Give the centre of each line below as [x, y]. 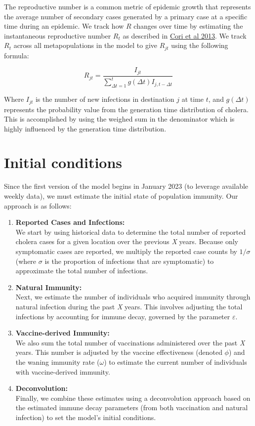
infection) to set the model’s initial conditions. [86, 417]
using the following [200, 45]
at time [193, 99]
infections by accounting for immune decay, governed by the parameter [123, 316]
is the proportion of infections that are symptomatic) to [129, 261]
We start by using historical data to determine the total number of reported [131, 232]
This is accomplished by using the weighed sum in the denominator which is [119, 119]
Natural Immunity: [49, 287]
